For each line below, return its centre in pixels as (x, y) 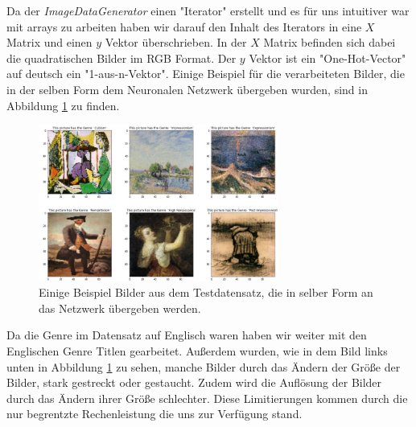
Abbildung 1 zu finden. (63, 105)
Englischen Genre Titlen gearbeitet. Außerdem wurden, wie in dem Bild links (197, 351)
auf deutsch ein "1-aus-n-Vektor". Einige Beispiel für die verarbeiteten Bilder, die (206, 74)
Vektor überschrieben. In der (176, 42)
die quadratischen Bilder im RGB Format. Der (122, 57)
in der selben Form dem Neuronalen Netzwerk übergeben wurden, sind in (187, 89)
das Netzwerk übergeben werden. (120, 308)
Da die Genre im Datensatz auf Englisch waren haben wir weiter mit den (187, 335)
